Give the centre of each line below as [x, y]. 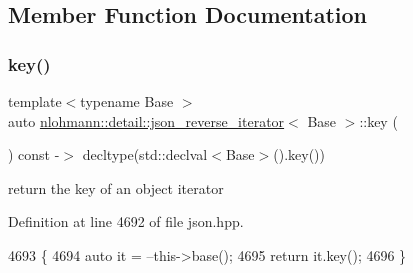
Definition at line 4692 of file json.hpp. [126, 221]
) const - [34, 154]
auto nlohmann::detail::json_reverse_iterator [146, 120]
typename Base [127, 101]
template [35, 101]
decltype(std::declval [145, 154]
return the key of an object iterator [116, 187]
